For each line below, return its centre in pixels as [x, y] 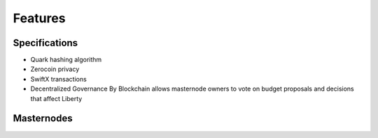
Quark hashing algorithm [66, 60]
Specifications [45, 43]
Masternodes [43, 118]
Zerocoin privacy [55, 69]
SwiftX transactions [58, 79]
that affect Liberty [56, 98]
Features [39, 18]
